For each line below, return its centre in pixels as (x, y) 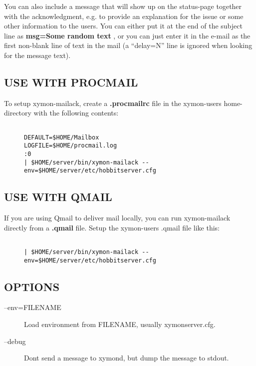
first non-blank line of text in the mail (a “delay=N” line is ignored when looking (128, 45)
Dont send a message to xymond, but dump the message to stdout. (127, 358)
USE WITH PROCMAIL (71, 82)
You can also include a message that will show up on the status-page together (123, 6)
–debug (15, 341)
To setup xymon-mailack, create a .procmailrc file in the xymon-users (113, 103)
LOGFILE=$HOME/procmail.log (71, 146)
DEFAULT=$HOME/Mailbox (62, 137)
